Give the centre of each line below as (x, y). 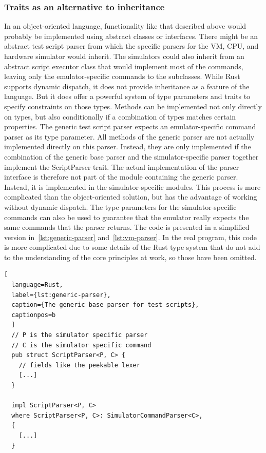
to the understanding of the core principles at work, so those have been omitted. (130, 257)
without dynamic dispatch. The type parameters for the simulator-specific (120, 206)
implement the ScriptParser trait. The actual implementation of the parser (122, 166)
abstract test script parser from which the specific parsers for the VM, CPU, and (131, 46)
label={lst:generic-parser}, (61, 295)
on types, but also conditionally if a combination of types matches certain (120, 116)
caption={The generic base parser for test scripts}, (105, 305)
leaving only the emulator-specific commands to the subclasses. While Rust (122, 76)
